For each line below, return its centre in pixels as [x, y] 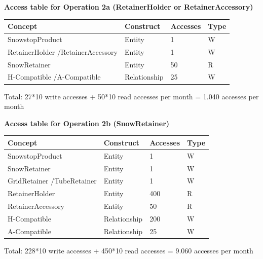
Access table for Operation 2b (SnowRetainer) [87, 123]
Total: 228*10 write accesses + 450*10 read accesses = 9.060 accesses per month [129, 250]
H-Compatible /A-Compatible [54, 77]
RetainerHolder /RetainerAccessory [63, 51]
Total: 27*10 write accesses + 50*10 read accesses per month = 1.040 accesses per [131, 96]
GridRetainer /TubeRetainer [52, 181]
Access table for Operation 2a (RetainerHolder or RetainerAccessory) [129, 7]
